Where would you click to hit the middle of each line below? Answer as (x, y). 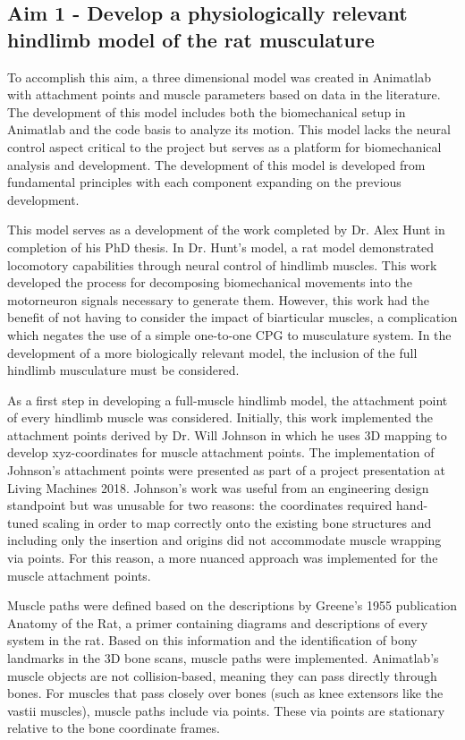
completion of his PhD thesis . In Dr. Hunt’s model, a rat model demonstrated (221, 247)
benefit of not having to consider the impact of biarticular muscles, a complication (232, 317)
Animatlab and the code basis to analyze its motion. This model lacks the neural (229, 129)
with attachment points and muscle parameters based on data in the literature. (224, 94)
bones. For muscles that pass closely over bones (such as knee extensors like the (225, 693)
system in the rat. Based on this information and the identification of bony (212, 640)
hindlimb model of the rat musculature (191, 39)
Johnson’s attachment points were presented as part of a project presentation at (227, 470)
